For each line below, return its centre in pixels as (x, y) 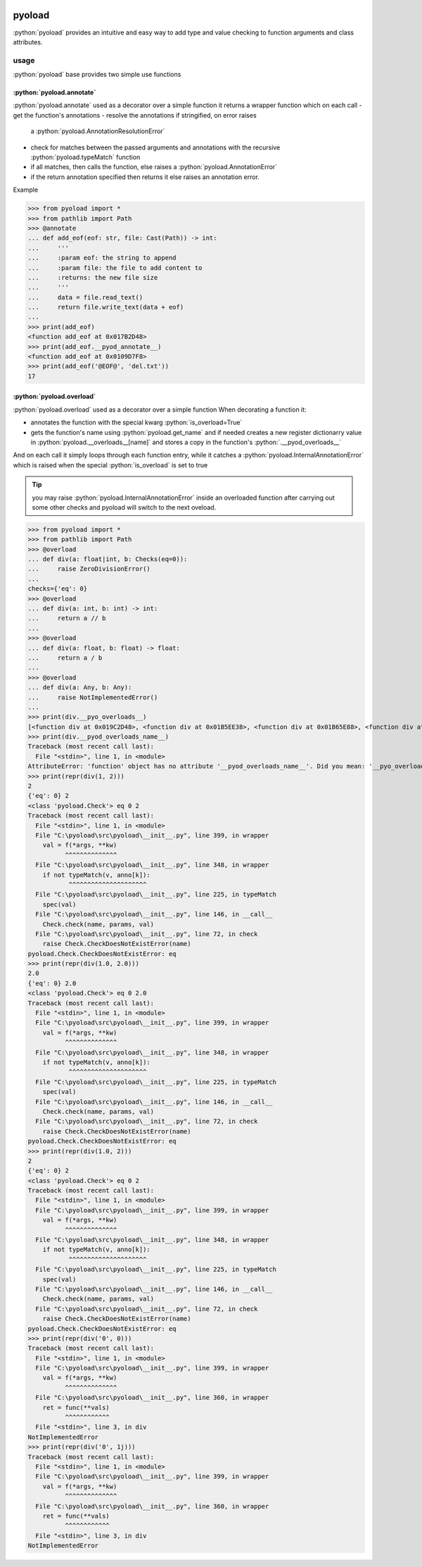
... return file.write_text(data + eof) (106, 307)
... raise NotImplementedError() (93, 697)
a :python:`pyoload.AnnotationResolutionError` (98, 131)
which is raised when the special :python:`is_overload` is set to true (110, 465)
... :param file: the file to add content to (115, 268)
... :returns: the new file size (93, 277)
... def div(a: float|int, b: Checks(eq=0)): (108, 559)
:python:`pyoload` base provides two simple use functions (97, 75)
